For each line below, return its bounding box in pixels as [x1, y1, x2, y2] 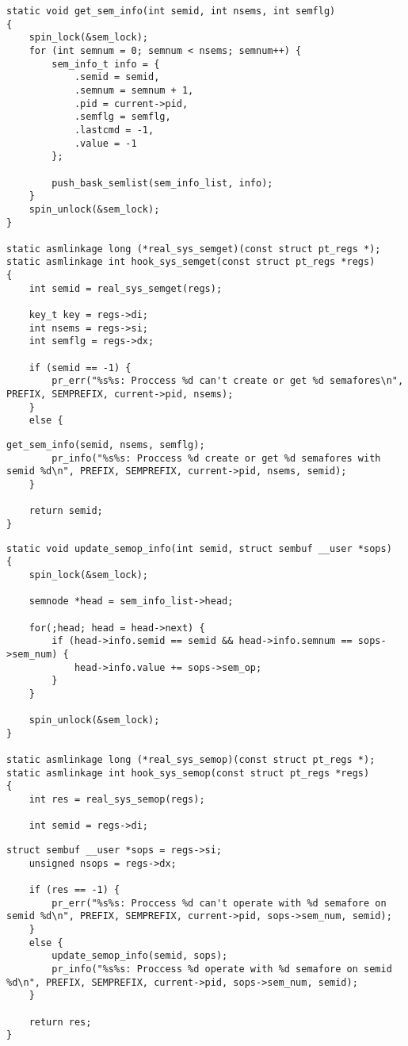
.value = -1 [74, 137, 137, 149]
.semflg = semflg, [74, 111, 171, 123]
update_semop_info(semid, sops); [51, 950, 228, 962]
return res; [29, 1016, 92, 1028]
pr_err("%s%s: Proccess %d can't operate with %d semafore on [51, 897, 387, 909]
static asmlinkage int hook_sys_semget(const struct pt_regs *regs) [6, 256, 376, 268]
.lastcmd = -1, [74, 124, 154, 136]
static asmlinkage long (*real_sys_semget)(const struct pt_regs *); [6, 243, 381, 255]
